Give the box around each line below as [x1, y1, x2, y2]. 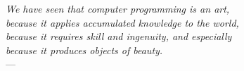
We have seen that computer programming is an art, [6, 1, 230, 15]
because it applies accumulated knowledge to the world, [6, 15, 239, 30]
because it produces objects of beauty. [6, 42, 163, 57]
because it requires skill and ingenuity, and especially [6, 29, 232, 44]
